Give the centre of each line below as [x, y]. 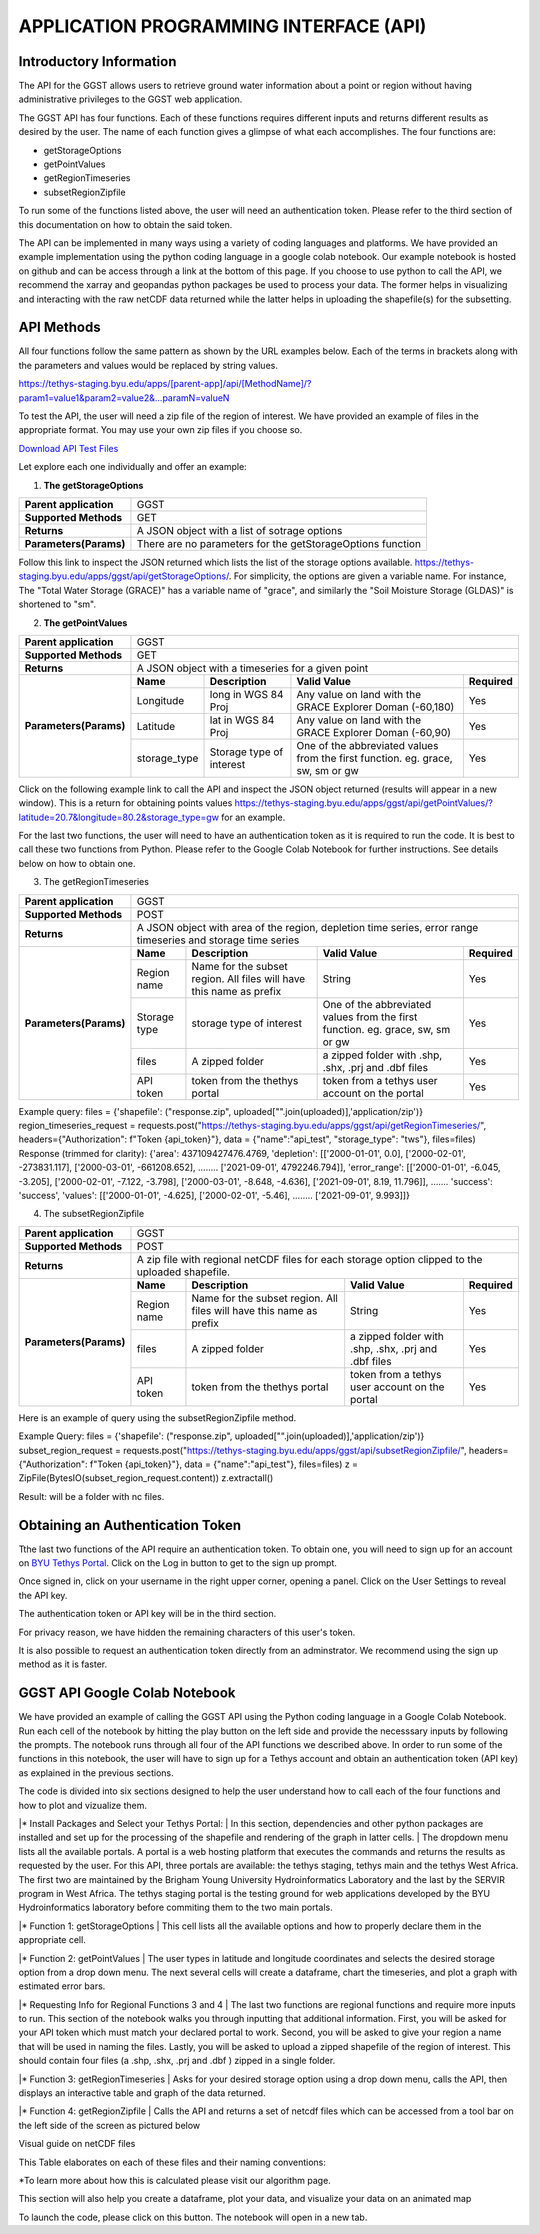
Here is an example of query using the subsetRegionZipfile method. [157, 1417]
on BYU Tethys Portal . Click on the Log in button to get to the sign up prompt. [177, 1563]
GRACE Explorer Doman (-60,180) [375, 707]
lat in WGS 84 [242, 720]
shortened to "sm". [57, 604]
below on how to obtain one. [77, 863]
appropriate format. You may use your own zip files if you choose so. [160, 430]
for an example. [253, 817]
